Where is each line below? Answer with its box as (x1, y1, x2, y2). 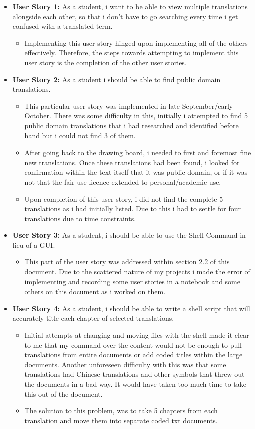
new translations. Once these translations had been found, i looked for (24, 157, 240, 167)
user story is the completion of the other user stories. (24, 57, 187, 67)
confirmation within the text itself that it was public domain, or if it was (24, 167, 248, 177)
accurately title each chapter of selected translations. (12, 313, 174, 323)
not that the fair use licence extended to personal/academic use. (24, 176, 221, 187)
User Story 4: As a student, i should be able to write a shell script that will (12, 303, 250, 313)
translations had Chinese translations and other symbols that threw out (24, 369, 245, 379)
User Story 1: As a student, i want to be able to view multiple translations (12, 1, 248, 11)
